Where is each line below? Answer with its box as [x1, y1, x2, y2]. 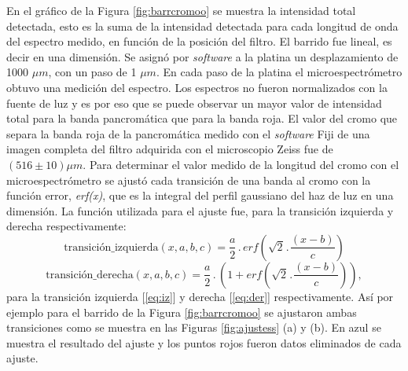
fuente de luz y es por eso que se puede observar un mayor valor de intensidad [6, 94, 382, 111]
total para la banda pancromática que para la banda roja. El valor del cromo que [6, 110, 398, 127]
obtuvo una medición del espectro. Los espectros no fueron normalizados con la [6, 79, 388, 95]
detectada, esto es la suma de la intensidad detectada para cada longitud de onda [6, 17, 399, 34]
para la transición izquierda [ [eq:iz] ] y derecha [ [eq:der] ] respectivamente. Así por [6, 288, 394, 304]
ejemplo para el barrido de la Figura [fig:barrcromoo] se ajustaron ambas [6, 303, 357, 320]
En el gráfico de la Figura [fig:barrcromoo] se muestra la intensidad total [6, 2, 356, 18]
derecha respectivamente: [6, 218, 127, 234]
